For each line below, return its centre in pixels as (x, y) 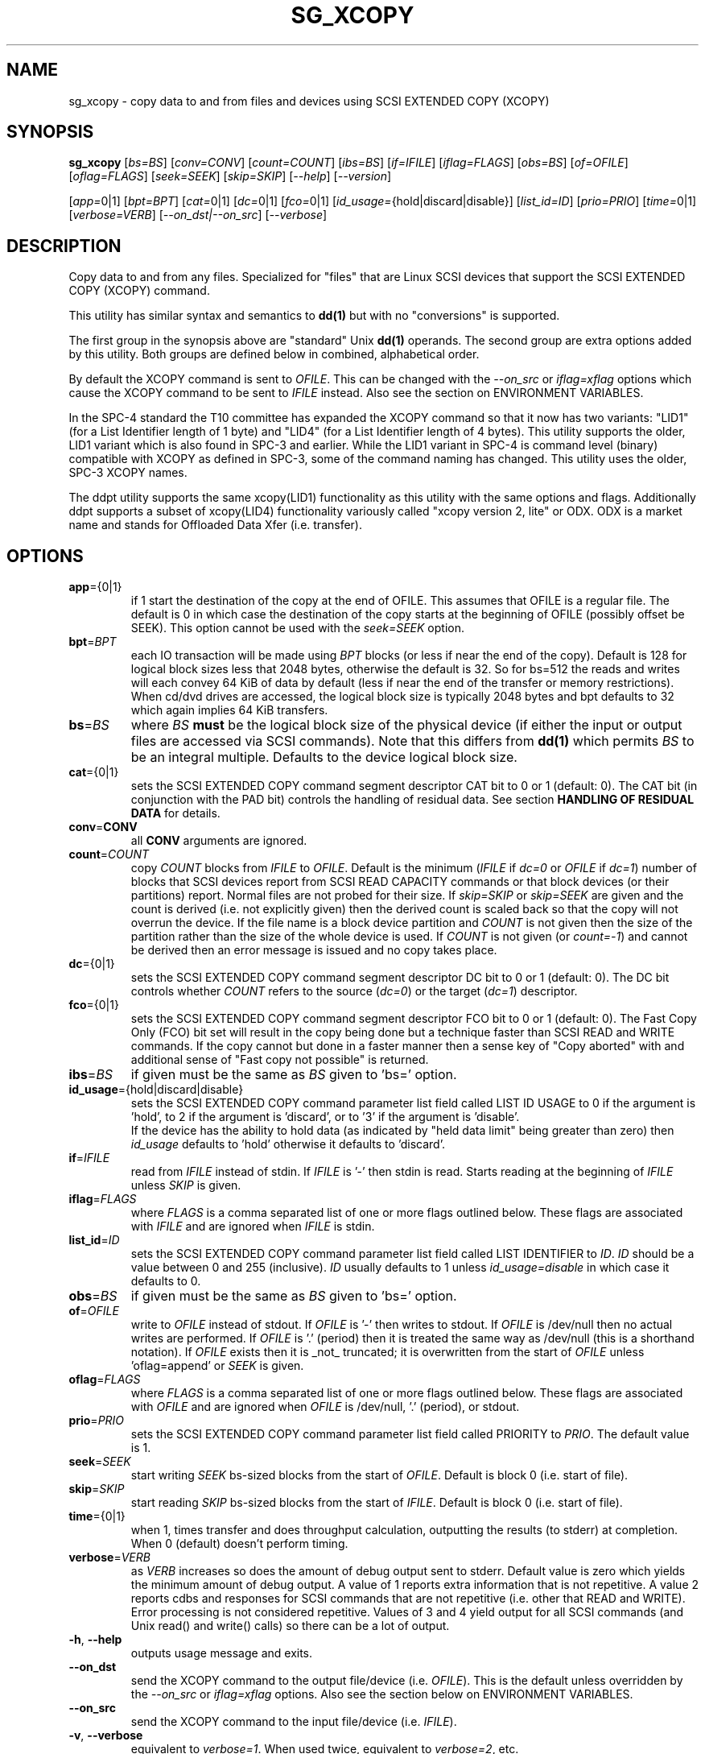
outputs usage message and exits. (222, 1653)
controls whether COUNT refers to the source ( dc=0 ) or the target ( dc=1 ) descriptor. (354, 991)
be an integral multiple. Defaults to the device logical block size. (324, 757)
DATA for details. (175, 813)
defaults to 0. (166, 1281)
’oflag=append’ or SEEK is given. (217, 1366)
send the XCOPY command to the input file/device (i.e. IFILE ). (294, 1722)
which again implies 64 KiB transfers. (229, 710)
